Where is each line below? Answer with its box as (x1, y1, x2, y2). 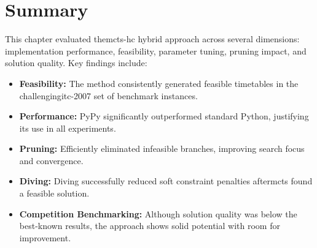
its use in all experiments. (19, 121, 116, 134)
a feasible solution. (19, 187, 90, 200)
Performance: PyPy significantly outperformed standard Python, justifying (19, 110, 309, 122)
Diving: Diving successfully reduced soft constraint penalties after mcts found (19, 175, 313, 187)
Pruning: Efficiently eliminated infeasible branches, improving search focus (19, 142, 305, 155)
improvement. (19, 231, 71, 244)
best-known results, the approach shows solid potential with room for (19, 219, 280, 232)
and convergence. (19, 154, 84, 167)
